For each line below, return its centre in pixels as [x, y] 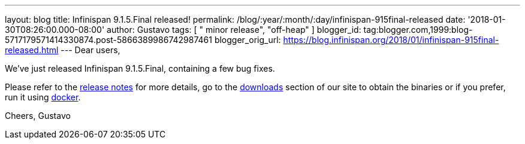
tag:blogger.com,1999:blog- [418, 30]
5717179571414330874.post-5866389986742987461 [108, 40]
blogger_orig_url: [248, 40]
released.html [32, 50]
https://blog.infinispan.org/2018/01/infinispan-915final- [391, 40]
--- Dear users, [90, 50]
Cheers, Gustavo [38, 116]
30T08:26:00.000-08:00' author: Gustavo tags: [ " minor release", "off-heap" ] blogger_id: [183, 30]
